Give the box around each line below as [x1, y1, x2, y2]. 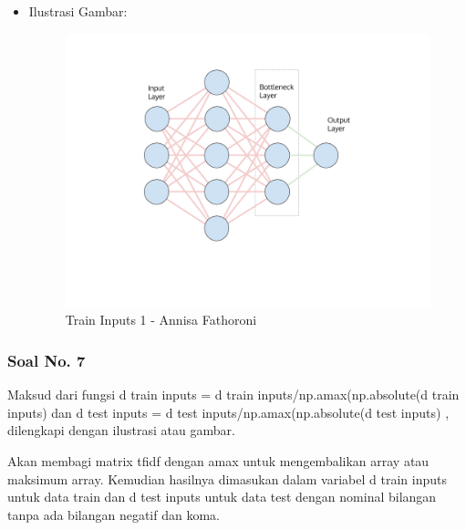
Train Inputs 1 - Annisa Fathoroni [65, 310, 257, 329]
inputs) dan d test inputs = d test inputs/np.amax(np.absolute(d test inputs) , [7, 402, 450, 421]
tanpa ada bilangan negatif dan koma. [7, 504, 220, 524]
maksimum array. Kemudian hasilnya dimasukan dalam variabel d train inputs [7, 469, 447, 488]
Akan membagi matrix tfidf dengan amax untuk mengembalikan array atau [7, 451, 430, 470]
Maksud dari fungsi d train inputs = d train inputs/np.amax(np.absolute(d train [7, 385, 460, 404]
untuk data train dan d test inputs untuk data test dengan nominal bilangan [7, 487, 437, 506]
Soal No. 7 [7, 348, 86, 371]
